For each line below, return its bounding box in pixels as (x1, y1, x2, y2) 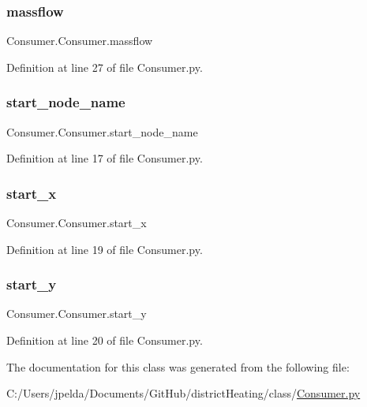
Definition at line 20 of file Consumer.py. (6, 332, 203, 349)
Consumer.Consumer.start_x (6, 215, 147, 231)
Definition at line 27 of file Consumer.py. (6, 58, 203, 75)
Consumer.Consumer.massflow (6, 32, 153, 49)
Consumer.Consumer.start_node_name (6, 123, 198, 140)
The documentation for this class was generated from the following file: (6, 358, 350, 375)
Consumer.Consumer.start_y (6, 305, 147, 322)
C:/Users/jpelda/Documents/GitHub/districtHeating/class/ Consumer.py (6, 385, 361, 401)
